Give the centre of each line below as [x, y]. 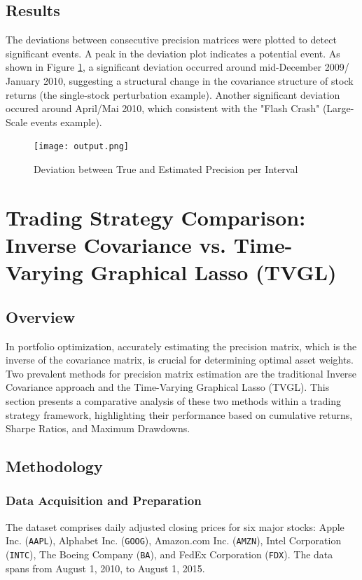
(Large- [338, 108]
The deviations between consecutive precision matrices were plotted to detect [171, 40]
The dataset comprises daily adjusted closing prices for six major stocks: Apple [175, 526]
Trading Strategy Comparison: [156, 217]
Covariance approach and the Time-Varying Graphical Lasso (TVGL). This [168, 387]
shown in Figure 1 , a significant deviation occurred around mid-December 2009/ [177, 67]
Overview [41, 316]
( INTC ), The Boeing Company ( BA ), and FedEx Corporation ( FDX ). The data [169, 554]
